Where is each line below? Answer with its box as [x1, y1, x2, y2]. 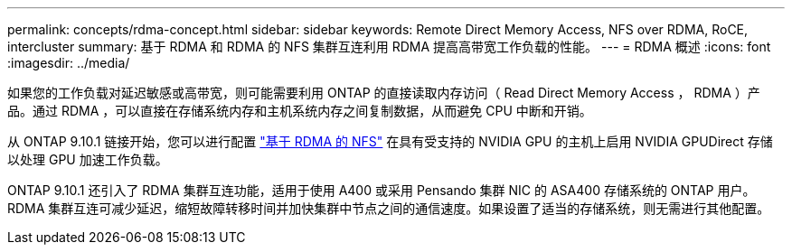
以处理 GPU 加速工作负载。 [7, 152, 168, 167]
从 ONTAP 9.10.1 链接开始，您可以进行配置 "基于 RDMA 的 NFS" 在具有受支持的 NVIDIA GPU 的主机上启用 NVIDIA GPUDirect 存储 [7, 134, 773, 149]
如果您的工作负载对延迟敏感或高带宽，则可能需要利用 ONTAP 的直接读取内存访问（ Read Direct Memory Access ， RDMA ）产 [7, 85, 760, 100]
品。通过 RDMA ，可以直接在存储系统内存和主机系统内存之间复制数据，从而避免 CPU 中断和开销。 [7, 103, 592, 118]
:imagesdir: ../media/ [7, 55, 130, 70]
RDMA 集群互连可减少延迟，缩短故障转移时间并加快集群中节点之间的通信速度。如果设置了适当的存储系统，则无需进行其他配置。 [7, 201, 770, 216]
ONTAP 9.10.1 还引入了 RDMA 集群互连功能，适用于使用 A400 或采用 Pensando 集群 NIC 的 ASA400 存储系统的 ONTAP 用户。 [7, 182, 756, 198]
